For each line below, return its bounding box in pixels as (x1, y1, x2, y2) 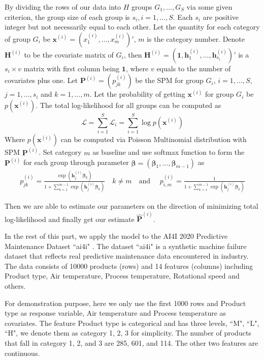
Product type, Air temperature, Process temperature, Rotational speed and (5, 270, 240, 281)
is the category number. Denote (147, 33, 245, 44)
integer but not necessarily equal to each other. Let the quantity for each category (5, 21, 260, 32)
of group (5, 33, 31, 44)
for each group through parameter (23, 157, 129, 168)
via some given (186, 2, 233, 12)
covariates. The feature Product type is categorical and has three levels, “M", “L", (5, 317, 259, 328)
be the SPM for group (135, 75, 204, 86)
